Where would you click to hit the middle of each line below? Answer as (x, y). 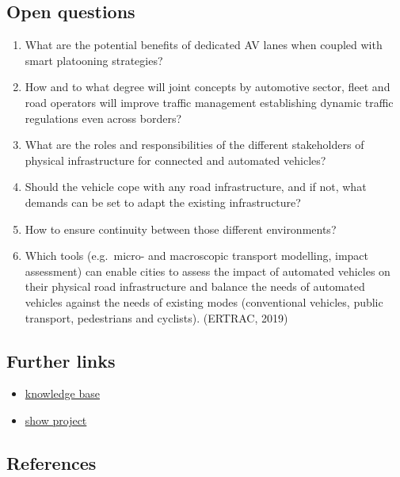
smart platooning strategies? (94, 60)
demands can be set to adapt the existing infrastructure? (163, 202)
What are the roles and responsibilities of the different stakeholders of (194, 145)
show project (56, 420)
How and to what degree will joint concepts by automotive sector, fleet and (208, 87)
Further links (61, 360)
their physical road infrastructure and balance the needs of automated (195, 286)
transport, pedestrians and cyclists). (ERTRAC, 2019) (156, 317)
